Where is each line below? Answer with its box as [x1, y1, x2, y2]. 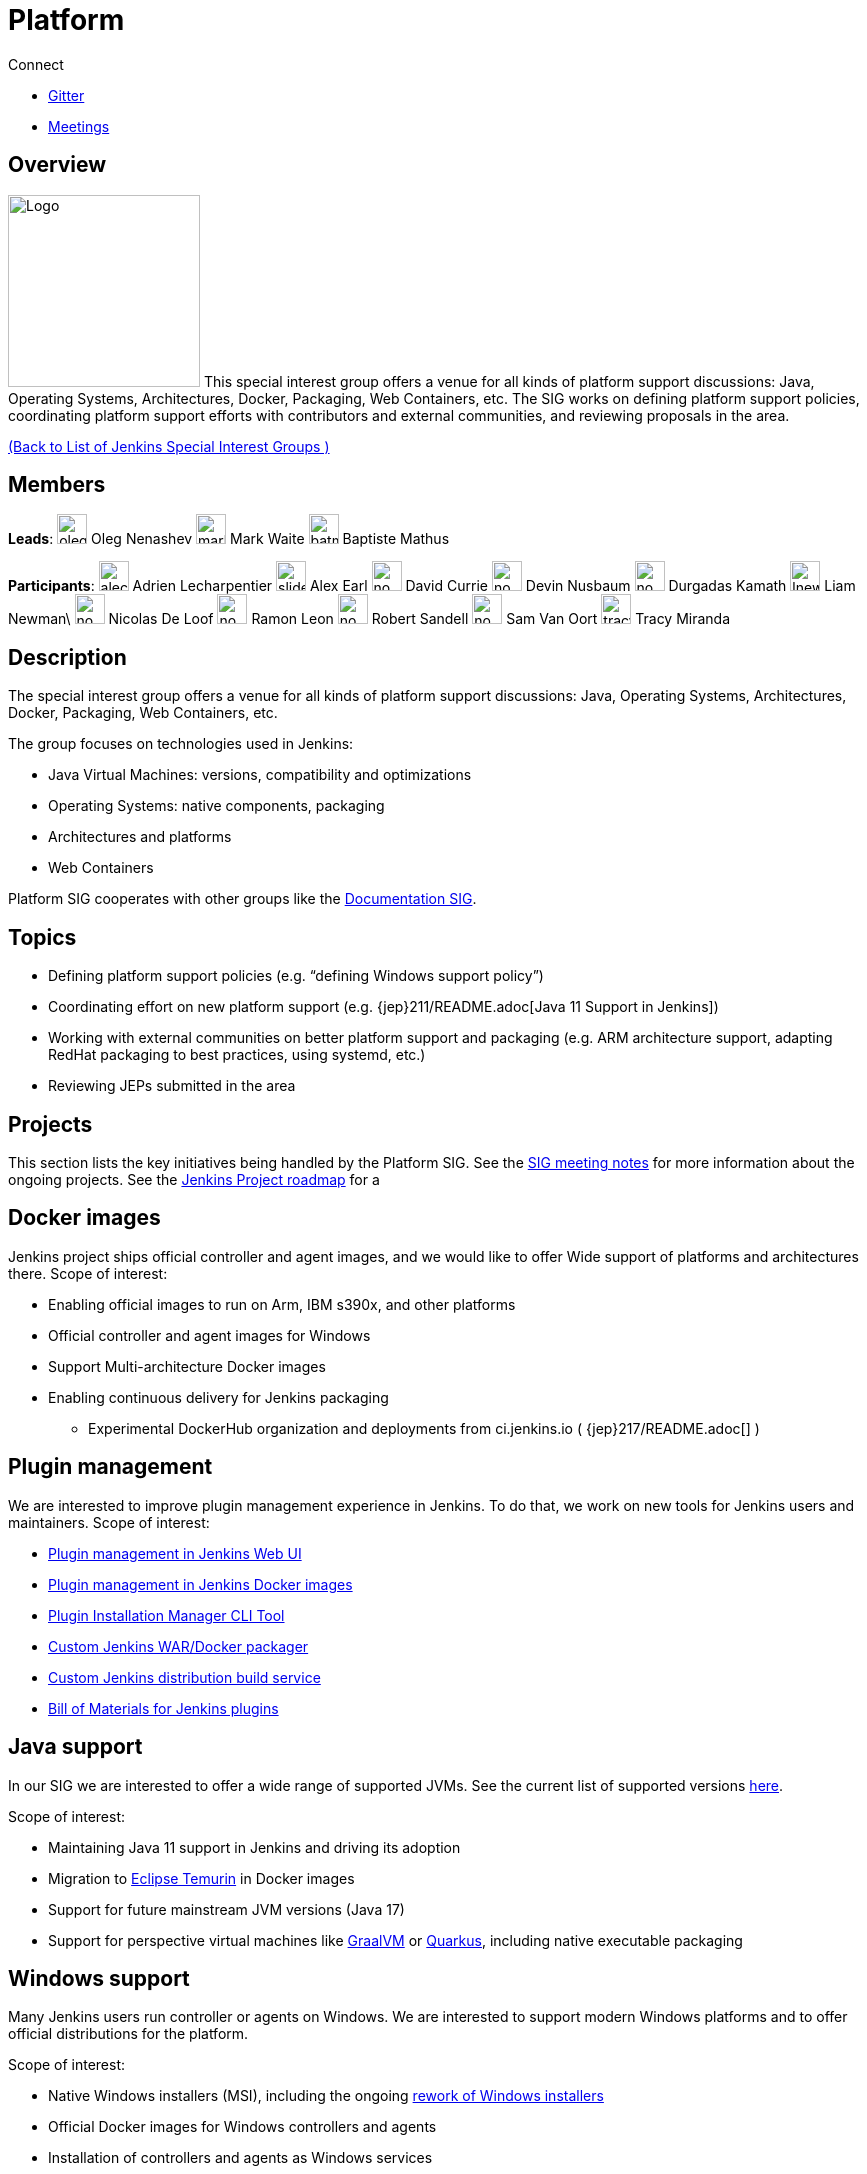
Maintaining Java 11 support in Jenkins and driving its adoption [48, 1838, 461, 1856]
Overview [8, 152, 107, 178]
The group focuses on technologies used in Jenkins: [8, 735, 354, 753]
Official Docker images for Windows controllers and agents [48, 2118, 437, 2136]
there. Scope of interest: [8, 1264, 168, 1282]
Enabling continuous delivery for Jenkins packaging [48, 1388, 389, 1406]
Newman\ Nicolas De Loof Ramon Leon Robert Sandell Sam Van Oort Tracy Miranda [8, 610, 731, 628]
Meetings [48, 117, 110, 135]
